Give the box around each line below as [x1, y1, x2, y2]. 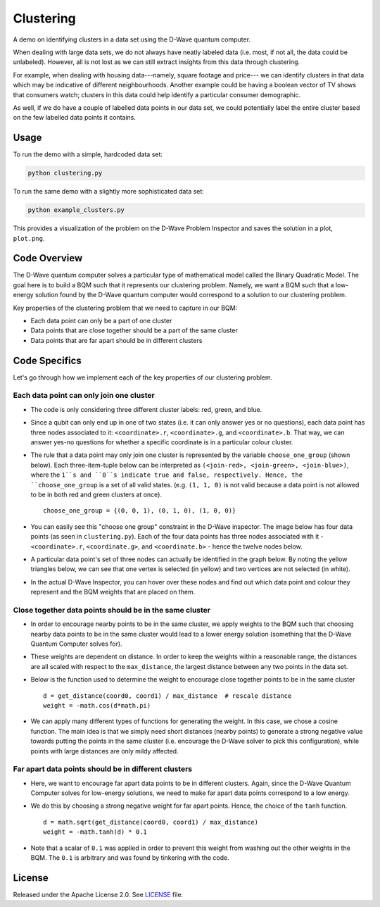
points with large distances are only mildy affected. [30, 746, 179, 755]
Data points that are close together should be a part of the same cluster [30, 326, 239, 334]
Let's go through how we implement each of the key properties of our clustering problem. [13, 373, 273, 382]
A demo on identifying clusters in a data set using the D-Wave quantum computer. [13, 35, 251, 44]
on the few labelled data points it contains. [13, 113, 137, 122]
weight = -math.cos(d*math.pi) [43, 701, 151, 709]
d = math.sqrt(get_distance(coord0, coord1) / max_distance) [43, 818, 258, 826]
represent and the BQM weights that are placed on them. [30, 588, 196, 596]
